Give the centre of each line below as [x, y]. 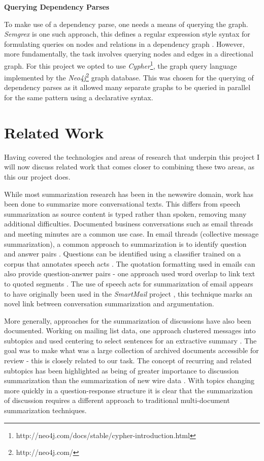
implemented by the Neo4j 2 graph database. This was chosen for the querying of [129, 77]
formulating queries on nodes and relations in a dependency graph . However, [124, 44]
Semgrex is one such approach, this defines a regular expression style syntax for [127, 34]
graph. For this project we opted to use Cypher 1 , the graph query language [121, 65]
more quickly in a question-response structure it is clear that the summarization [128, 390]
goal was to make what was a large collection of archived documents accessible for [131, 350]
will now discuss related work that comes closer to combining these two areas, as [129, 167]
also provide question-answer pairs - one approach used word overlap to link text [130, 273]
